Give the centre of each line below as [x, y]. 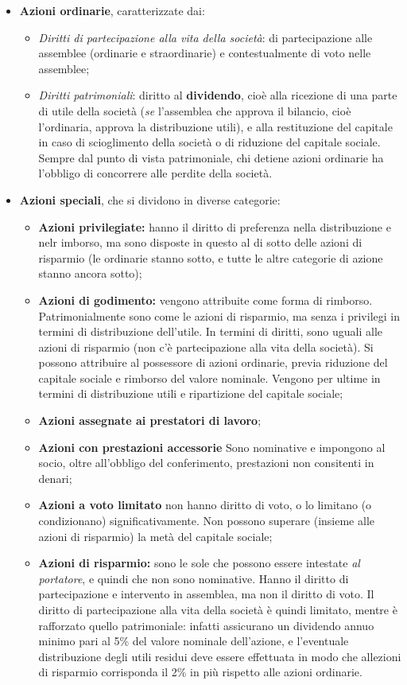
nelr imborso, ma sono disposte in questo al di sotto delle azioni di [200, 242]
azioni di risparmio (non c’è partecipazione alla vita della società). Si [206, 346]
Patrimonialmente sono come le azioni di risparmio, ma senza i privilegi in [219, 315]
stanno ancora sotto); [90, 273]
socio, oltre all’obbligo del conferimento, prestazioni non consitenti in [206, 463]
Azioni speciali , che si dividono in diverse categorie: [150, 199]
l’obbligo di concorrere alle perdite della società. [155, 173]
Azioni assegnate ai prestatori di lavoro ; [150, 420]
